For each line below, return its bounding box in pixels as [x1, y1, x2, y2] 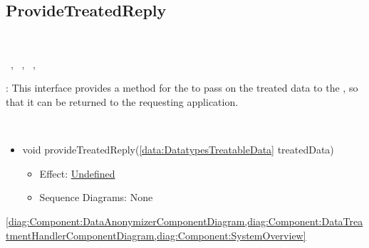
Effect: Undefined [39, 166, 115, 180]
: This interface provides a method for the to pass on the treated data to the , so [6, 80, 358, 95]
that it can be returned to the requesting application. [6, 94, 239, 109]
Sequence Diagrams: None [39, 190, 153, 205]
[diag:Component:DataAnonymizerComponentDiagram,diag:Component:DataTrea [6, 213, 363, 228]
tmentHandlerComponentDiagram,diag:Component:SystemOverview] [6, 227, 306, 242]
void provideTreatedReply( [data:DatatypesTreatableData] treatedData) [22, 142, 334, 157]
